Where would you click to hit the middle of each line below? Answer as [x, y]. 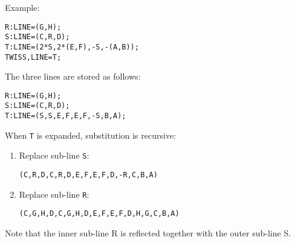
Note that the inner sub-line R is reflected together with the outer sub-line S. [148, 233]
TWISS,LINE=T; [33, 57]
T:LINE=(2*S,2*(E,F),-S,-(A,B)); [72, 47]
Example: [22, 7]
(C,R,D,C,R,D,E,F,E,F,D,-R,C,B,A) [88, 175]
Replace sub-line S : [54, 155]
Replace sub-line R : [54, 194]
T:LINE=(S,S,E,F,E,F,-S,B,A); [66, 116]
